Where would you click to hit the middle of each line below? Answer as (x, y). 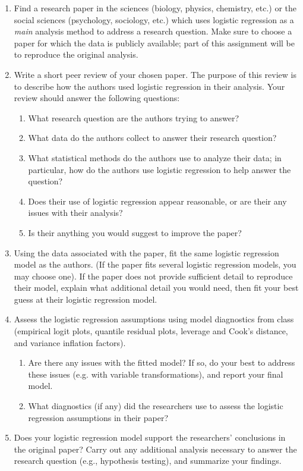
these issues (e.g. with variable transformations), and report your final (156, 374)
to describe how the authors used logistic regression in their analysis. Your (149, 86)
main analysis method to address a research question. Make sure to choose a (153, 31)
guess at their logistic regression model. (86, 299)
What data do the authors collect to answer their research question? (152, 138)
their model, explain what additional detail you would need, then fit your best (156, 288)
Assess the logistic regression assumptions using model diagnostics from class (154, 319)
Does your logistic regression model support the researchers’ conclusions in (150, 437)
